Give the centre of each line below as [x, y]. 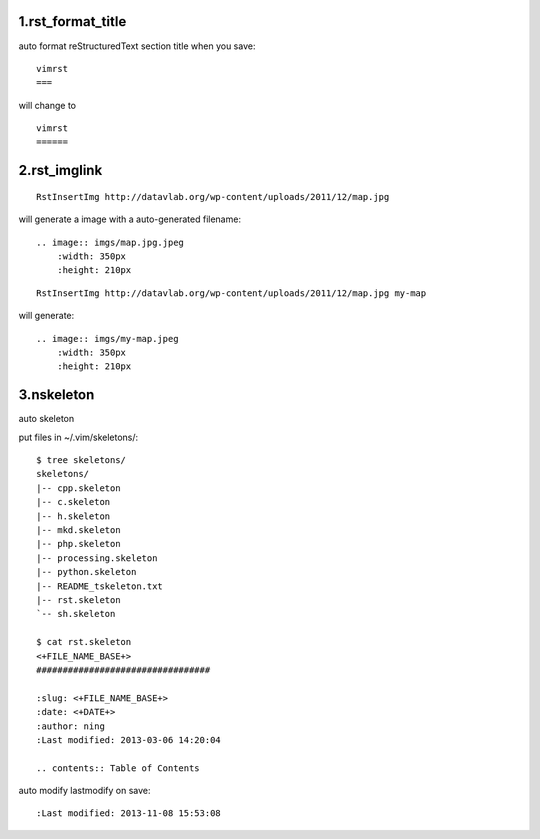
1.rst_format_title [72, 21]
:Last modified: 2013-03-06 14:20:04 [129, 739]
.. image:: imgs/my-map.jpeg [107, 338]
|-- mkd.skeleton [78, 530]
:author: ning [70, 726]
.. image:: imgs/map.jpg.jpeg [110, 242]
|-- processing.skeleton [97, 558]
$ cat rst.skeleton [84, 642]
